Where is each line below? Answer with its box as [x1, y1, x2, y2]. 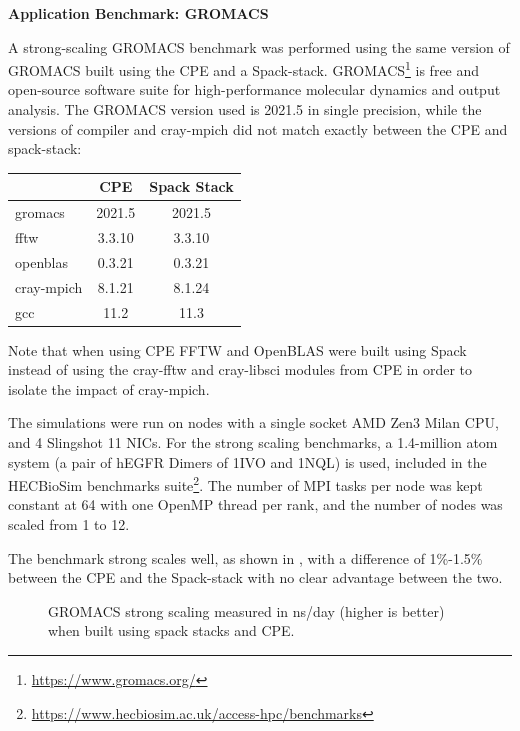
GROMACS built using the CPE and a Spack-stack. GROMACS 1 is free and [8, 57, 480, 80]
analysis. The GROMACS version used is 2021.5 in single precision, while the [8, 99, 482, 120]
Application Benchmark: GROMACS [8, 3, 269, 23]
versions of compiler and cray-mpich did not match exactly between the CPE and [8, 118, 508, 139]
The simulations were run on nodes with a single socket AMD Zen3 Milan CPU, [8, 412, 499, 433]
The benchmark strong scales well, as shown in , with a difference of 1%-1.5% [8, 547, 483, 568]
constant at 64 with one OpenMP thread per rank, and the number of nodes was [8, 494, 503, 515]
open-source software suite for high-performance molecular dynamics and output [8, 79, 501, 100]
